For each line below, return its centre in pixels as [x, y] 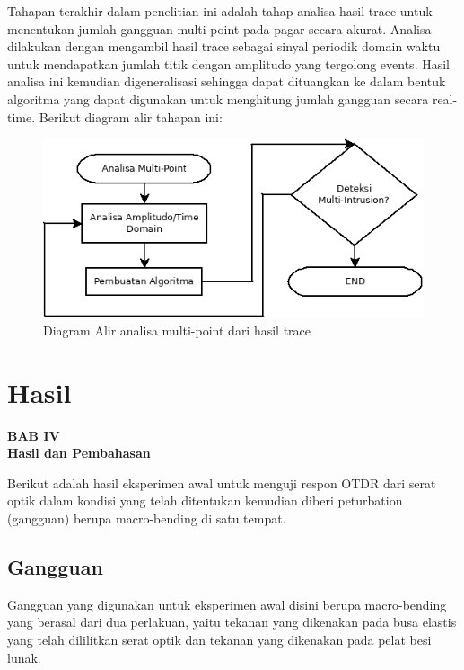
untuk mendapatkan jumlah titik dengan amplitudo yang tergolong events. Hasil [228, 63]
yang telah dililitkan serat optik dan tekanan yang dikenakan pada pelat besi [219, 640]
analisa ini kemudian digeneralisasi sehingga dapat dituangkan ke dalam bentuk [227, 81]
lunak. [24, 657]
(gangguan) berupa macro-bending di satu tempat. [147, 518]
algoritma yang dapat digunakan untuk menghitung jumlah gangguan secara [218, 98]
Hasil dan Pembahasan [79, 453]
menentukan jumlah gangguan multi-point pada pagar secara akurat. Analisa [219, 28]
